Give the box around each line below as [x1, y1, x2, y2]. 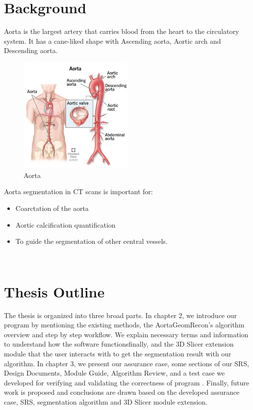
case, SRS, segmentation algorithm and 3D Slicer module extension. [4, 396, 208, 407]
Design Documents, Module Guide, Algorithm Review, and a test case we [4, 368, 225, 378]
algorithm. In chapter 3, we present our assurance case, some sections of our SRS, [4, 358, 249, 368]
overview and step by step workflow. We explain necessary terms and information [4, 329, 249, 339]
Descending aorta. [4, 45, 58, 56]
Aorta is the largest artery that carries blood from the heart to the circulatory [4, 26, 239, 36]
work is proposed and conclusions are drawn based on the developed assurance [4, 387, 240, 397]
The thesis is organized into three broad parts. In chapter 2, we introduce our [4, 310, 237, 320]
